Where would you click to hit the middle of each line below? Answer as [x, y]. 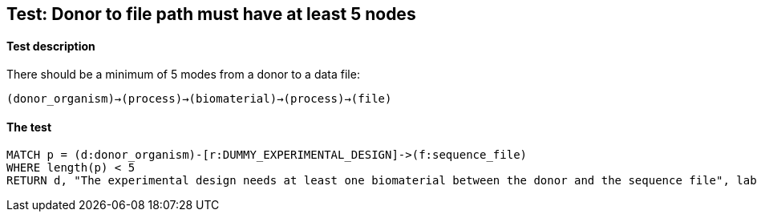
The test [29, 127]
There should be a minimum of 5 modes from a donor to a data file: [183, 75]
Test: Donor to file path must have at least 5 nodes [211, 14]
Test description [51, 46]
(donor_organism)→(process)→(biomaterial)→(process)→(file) [199, 99]
